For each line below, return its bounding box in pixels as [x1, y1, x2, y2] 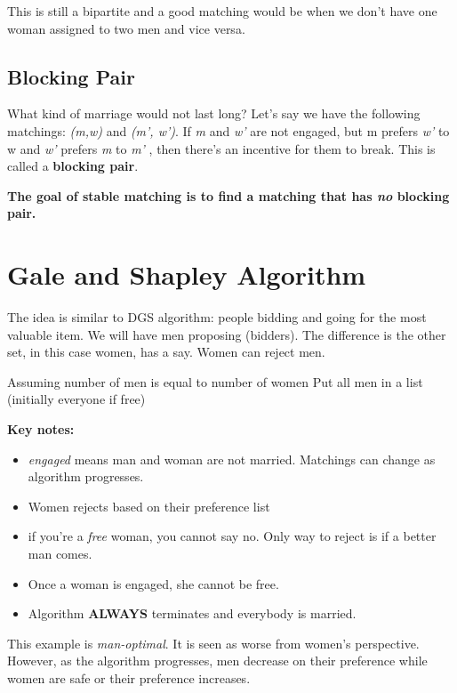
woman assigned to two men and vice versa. [7, 19, 245, 37]
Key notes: [7, 420, 75, 439]
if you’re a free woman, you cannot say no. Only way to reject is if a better [28, 527, 437, 545]
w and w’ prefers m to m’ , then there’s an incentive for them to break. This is [7, 139, 436, 157]
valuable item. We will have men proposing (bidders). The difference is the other [7, 325, 446, 343]
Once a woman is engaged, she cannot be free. [28, 574, 279, 592]
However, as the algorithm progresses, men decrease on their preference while [7, 651, 428, 670]
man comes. [28, 544, 92, 563]
